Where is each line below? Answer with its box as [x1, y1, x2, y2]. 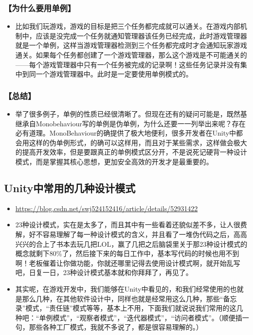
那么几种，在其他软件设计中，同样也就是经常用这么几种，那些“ [22, 293, 223, 303]
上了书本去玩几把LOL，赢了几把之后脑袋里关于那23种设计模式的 [42, 238, 248, 249]
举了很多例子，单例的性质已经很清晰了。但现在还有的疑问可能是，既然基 [15, 109, 247, 118]
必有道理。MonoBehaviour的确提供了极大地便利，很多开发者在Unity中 [15, 128, 236, 138]
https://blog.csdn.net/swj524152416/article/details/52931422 [15, 203, 198, 213]
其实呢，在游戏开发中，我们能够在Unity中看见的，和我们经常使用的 [15, 283, 230, 294]
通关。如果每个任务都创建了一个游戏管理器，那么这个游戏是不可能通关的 [15, 50, 247, 59]
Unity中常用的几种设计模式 [4, 180, 136, 195]
